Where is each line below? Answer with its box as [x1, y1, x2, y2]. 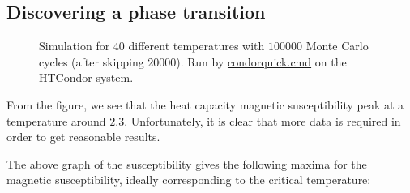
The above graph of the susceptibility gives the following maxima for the [6, 155, 367, 172]
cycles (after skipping [39, 53, 144, 70]
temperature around [6, 112, 106, 129]
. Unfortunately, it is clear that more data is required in [124, 112, 401, 129]
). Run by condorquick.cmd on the [176, 53, 347, 70]
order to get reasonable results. [6, 128, 160, 145]
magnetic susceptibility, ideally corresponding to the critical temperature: [6, 171, 371, 188]
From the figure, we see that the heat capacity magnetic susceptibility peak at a [6, 96, 404, 113]
